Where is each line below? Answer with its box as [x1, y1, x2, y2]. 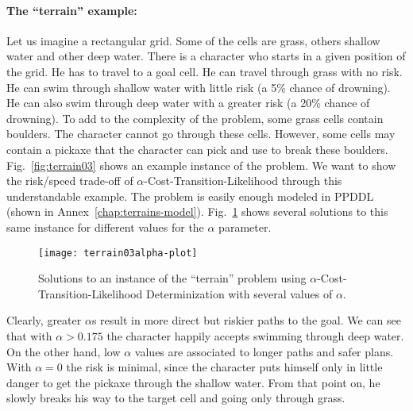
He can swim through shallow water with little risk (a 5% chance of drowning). [6, 79, 391, 95]
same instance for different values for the [6, 218, 204, 235]
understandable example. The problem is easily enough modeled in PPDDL [6, 187, 374, 204]
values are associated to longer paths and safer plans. [134, 343, 394, 359]
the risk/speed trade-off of [6, 172, 133, 189]
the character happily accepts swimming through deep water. [106, 327, 404, 344]
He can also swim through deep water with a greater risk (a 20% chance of [6, 94, 370, 111]
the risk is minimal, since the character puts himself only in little [66, 359, 383, 375]
